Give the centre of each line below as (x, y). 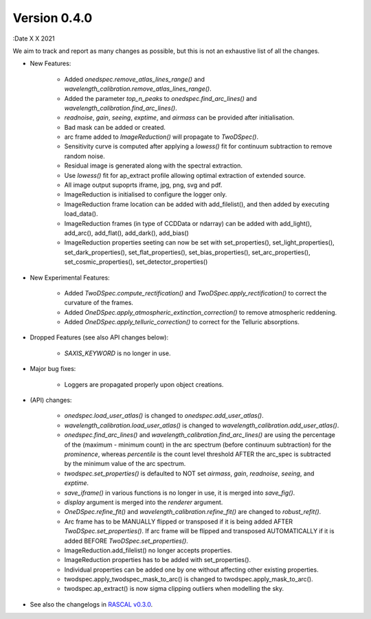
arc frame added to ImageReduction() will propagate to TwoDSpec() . (161, 137)
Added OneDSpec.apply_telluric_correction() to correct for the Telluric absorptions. (182, 322)
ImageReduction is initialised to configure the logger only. (146, 194)
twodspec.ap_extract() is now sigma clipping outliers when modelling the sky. (174, 589)
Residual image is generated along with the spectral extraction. (154, 166)
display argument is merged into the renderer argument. (144, 502)
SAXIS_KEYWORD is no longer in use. (117, 353)
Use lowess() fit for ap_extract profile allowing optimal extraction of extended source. (185, 175)
